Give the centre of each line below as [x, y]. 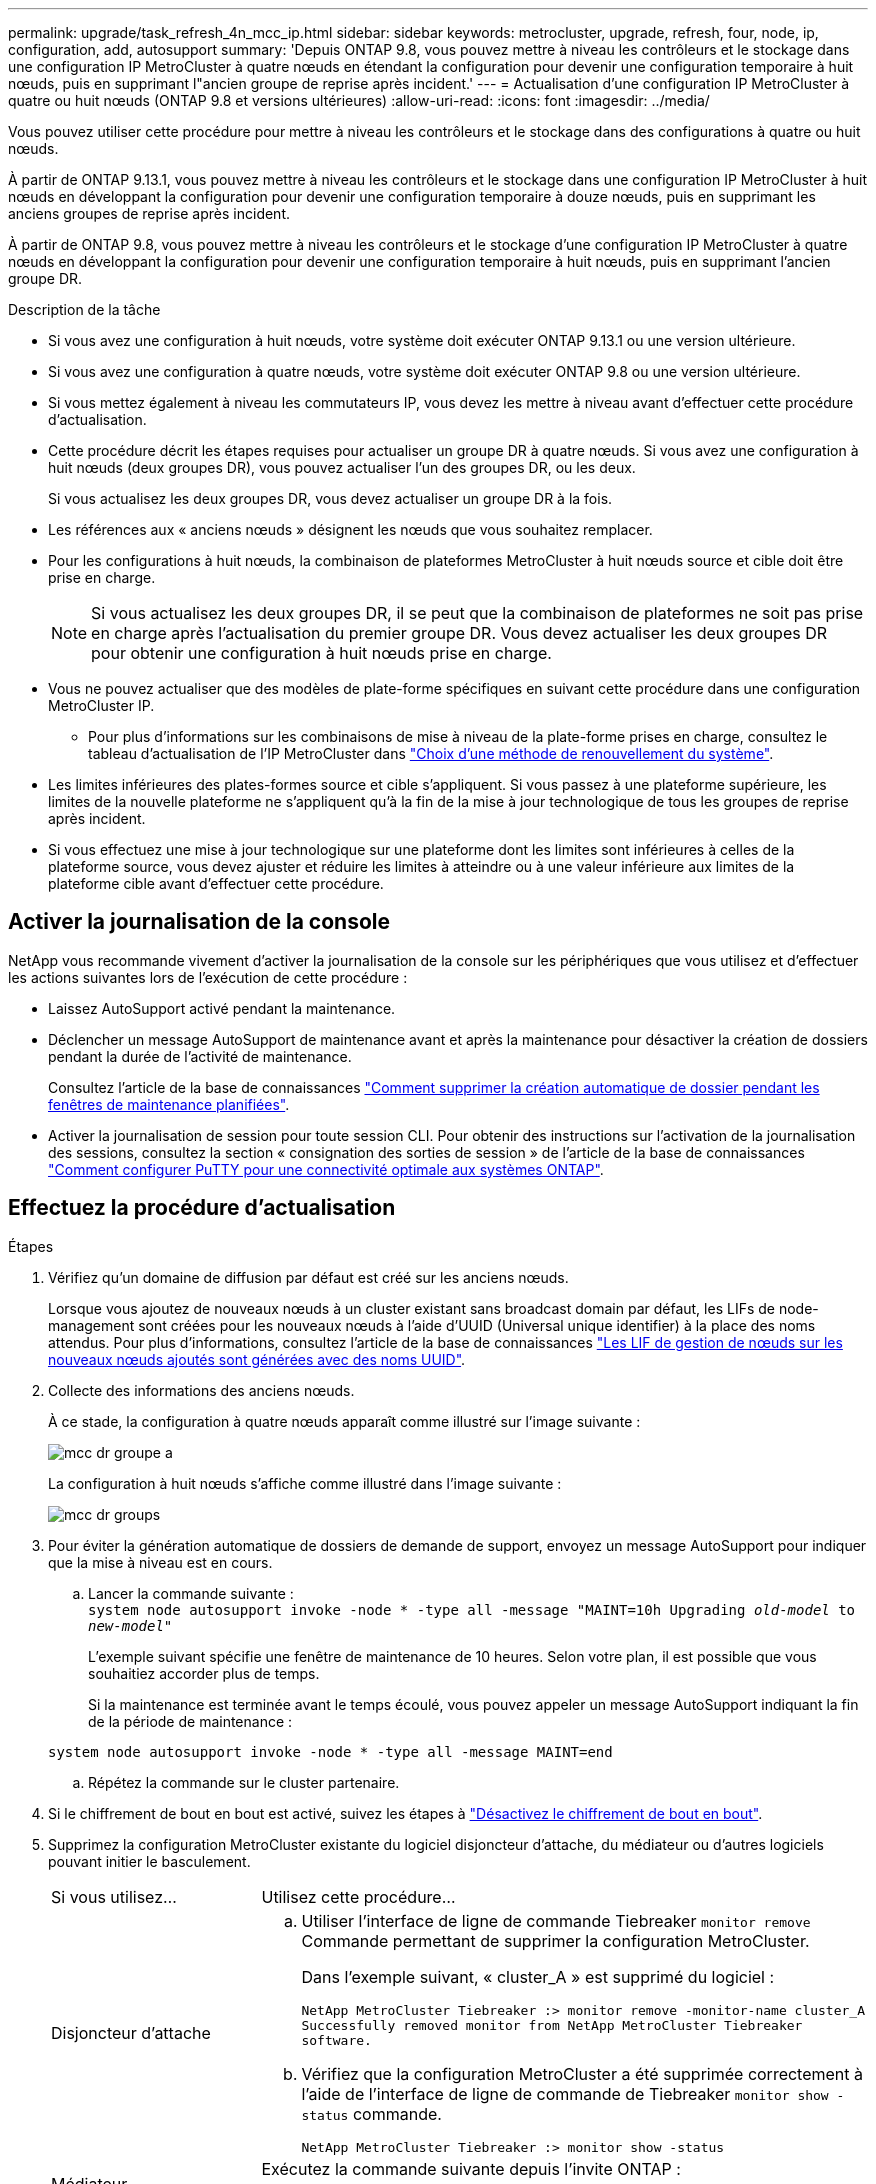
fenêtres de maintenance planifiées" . [169, 1104]
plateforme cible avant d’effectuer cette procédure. [216, 883]
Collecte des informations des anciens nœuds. [201, 1390]
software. [336, 2040]
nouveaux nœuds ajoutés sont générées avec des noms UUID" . [257, 1359]
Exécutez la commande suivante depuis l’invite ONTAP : [471, 2168]
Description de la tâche [84, 309]
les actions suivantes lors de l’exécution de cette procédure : [208, 977]
